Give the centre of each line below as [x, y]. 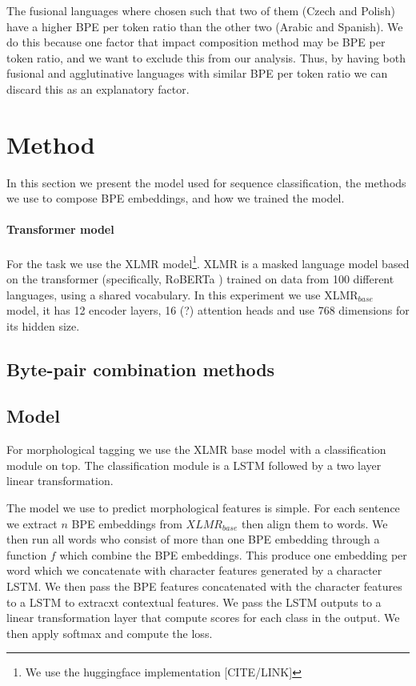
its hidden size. [43, 325]
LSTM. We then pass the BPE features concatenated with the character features [204, 586]
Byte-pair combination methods [141, 369]
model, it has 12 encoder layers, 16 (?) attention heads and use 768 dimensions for [208, 310]
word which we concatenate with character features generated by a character [194, 570]
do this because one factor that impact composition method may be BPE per [196, 42]
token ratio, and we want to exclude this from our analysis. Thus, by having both [206, 57]
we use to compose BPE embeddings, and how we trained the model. [176, 198]
